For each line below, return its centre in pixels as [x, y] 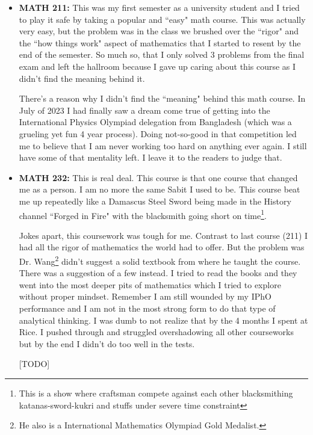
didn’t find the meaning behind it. [82, 78]
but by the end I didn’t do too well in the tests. [107, 343]
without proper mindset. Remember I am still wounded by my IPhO [145, 296]
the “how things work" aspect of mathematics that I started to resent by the [160, 42]
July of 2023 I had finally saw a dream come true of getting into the [144, 110]
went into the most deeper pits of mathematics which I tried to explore [150, 284]
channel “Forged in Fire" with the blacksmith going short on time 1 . [143, 214]
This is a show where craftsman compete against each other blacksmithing [156, 393]
